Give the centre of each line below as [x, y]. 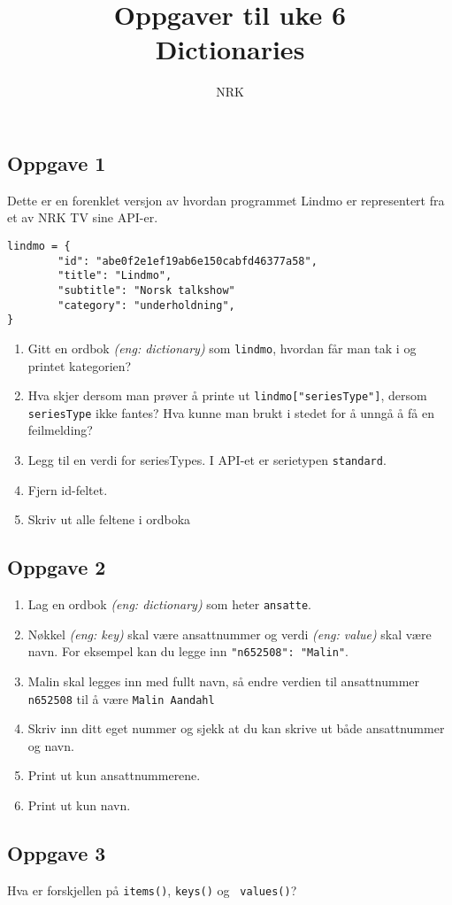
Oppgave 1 [57, 162]
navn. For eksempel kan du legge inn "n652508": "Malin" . [188, 651]
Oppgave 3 [57, 852]
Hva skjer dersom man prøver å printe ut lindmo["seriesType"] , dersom [227, 395]
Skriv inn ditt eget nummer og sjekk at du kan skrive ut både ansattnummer [236, 728]
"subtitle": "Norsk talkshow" [146, 290]
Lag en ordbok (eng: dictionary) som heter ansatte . [169, 604]
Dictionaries [230, 49]
